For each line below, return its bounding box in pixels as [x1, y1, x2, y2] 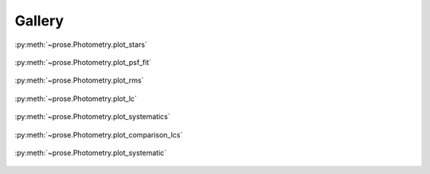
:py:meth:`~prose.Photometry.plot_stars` [14, 40, 147, 49]
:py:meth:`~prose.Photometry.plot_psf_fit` [14, 57, 151, 67]
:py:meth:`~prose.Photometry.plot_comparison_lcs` [14, 130, 183, 139]
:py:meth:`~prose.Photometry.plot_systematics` [14, 112, 170, 122]
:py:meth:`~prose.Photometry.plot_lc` [14, 94, 137, 103]
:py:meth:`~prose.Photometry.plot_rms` [14, 75, 144, 85]
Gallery [14, 12, 64, 29]
